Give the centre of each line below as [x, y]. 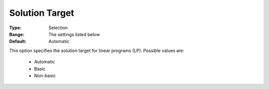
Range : [17, 34]
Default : [18, 42]
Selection [58, 28]
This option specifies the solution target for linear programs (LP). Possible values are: [97, 50]
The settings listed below [74, 34]
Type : [15, 28]
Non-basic [45, 75]
